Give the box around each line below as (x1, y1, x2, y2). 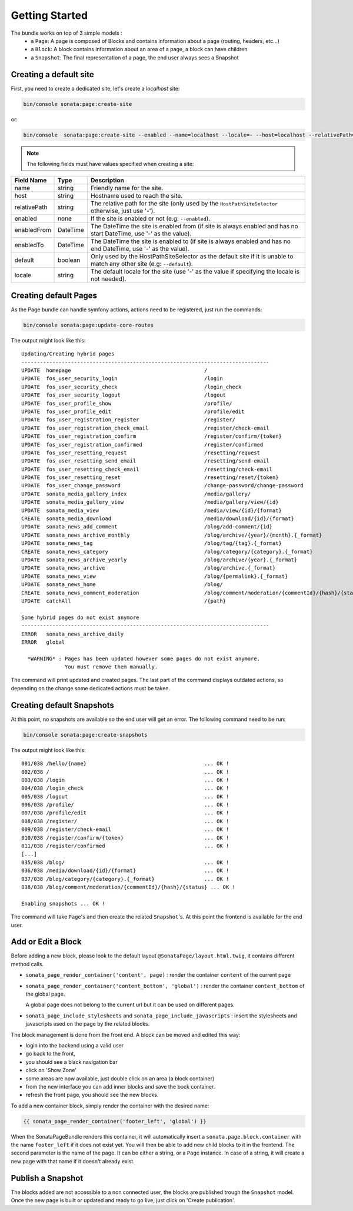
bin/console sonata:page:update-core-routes (23, 321, 154, 328)
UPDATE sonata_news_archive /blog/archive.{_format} (21, 565, 276, 571)
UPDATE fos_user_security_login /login (21, 375, 223, 382)
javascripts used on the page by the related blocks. (25, 1020, 150, 1027)
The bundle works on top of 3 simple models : (11, 29, 122, 36)
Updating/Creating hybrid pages (21, 351, 115, 357)
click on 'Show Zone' (25, 1067, 76, 1074)
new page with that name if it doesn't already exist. (11, 1157, 135, 1165)
